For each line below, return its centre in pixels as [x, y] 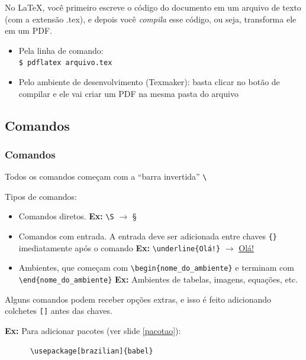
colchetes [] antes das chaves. [59, 311]
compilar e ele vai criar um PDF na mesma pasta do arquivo [128, 93]
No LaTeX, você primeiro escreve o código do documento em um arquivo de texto [153, 7]
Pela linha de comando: [61, 50]
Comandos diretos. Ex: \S [66, 216]
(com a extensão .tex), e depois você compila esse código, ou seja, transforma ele [151, 19]
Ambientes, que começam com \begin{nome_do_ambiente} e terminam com [156, 267]
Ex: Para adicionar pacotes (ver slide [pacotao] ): [93, 330]
